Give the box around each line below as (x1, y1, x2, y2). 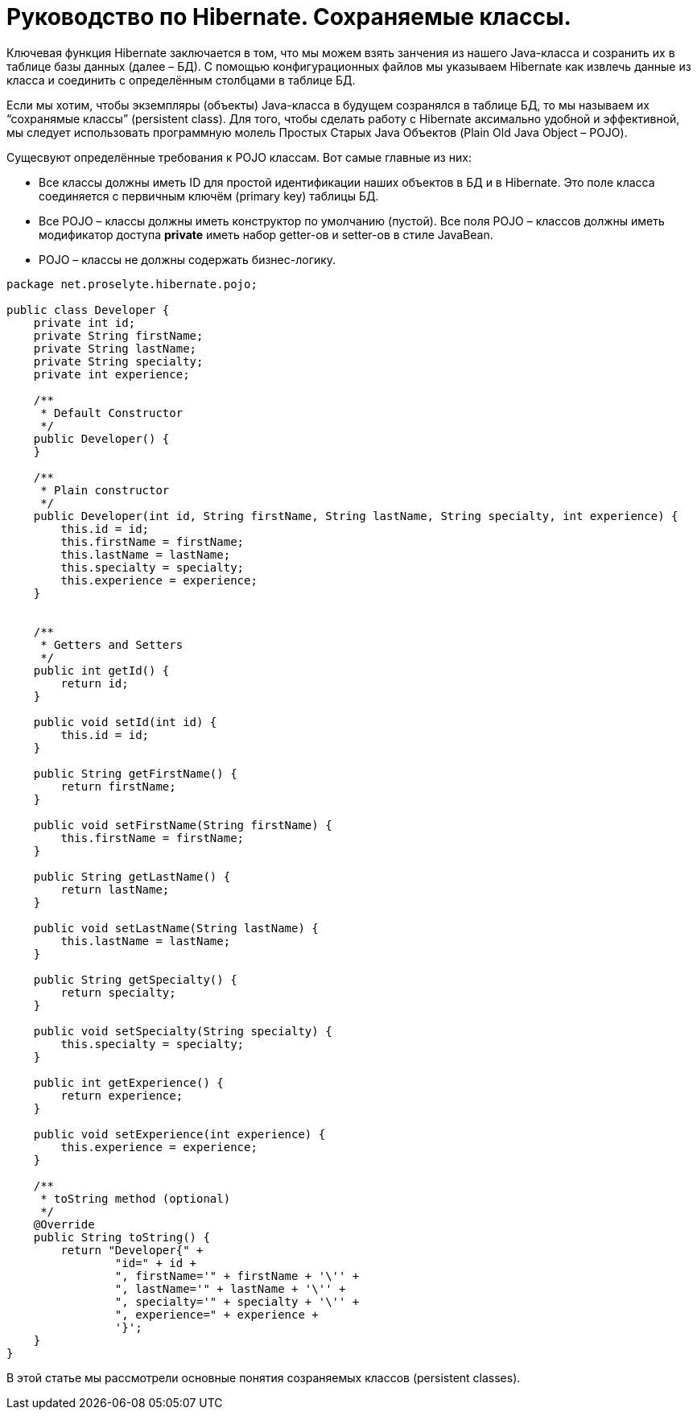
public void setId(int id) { (33, 715, 217, 729)
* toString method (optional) (40, 1191, 231, 1205)
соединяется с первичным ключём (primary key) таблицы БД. (39, 188, 379, 203)
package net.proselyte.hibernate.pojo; (6, 277, 258, 291)
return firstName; (60, 779, 176, 793)
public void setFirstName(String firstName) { (33, 818, 332, 832)
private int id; (33, 316, 136, 329)
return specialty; (60, 985, 176, 999)
